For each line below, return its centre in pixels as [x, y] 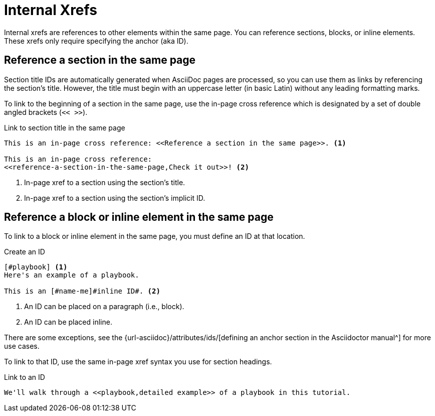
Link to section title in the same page [65, 127]
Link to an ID [25, 377]
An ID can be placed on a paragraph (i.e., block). [104, 307]
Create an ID [25, 252]
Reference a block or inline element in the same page [139, 217]
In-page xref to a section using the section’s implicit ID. [115, 198]
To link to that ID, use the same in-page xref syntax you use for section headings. [138, 362]
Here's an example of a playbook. [72, 275]
